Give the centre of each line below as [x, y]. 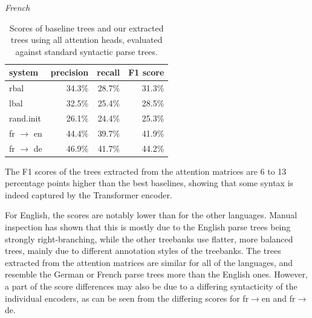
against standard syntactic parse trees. [86, 51]
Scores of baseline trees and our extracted [86, 28]
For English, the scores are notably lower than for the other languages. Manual [151, 215]
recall [109, 72]
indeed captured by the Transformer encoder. [89, 194]
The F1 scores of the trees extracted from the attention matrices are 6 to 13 [146, 171]
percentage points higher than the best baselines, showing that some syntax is [149, 183]
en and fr [278, 298]
